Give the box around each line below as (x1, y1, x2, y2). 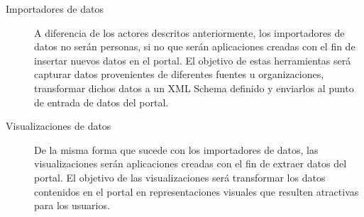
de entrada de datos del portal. (34, 94, 169, 109)
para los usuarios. (34, 198, 110, 213)
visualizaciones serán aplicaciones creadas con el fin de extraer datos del (34, 156, 347, 171)
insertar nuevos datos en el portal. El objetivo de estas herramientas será (34, 52, 351, 67)
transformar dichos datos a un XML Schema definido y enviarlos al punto (34, 80, 354, 95)
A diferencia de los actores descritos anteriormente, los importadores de (34, 25, 345, 40)
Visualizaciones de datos (6, 118, 111, 133)
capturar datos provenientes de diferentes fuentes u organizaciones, (34, 67, 324, 82)
